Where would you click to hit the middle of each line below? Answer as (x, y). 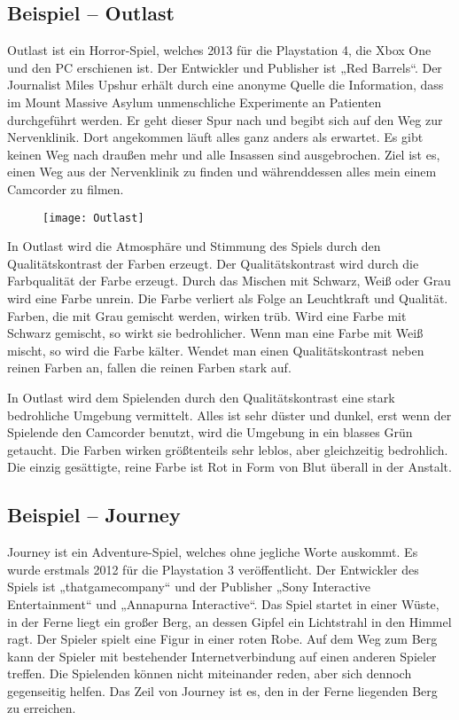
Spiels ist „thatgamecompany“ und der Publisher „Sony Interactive (189, 587)
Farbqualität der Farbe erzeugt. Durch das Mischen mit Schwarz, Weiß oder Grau (229, 281)
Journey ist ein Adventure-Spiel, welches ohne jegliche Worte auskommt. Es (213, 552)
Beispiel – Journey (94, 515)
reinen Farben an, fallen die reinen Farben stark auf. (149, 368)
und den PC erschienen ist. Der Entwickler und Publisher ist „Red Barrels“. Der (225, 67)
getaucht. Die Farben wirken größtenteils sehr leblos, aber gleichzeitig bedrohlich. (228, 449)
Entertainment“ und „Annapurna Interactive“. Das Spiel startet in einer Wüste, (223, 603)
